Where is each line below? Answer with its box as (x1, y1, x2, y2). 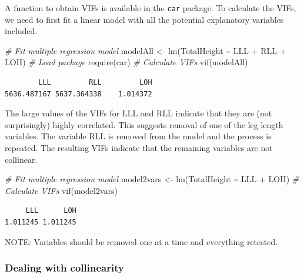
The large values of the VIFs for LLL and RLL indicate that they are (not (5, 107, 272, 119)
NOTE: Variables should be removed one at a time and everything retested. (5, 235, 278, 247)
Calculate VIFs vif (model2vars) (5, 184, 118, 196)
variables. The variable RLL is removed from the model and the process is (5, 130, 272, 142)
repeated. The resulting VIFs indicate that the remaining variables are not (5, 142, 273, 153)
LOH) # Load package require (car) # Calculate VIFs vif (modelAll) (5, 56, 248, 68)
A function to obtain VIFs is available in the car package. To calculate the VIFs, (5, 2, 296, 14)
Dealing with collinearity (5, 260, 124, 275)
